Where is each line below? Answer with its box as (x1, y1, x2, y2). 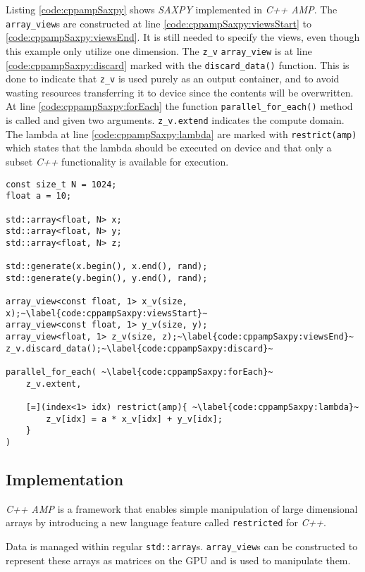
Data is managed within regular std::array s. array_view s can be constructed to (6, 539, 358, 554)
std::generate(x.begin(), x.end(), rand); (6, 261, 208, 272)
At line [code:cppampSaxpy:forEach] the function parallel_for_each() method (6, 99, 353, 113)
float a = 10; (6, 191, 72, 201)
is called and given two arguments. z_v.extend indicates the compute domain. (6, 113, 345, 128)
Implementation (6, 468, 124, 490)
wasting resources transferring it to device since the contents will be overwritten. (6, 85, 354, 99)
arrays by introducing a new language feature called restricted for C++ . (6, 515, 326, 530)
